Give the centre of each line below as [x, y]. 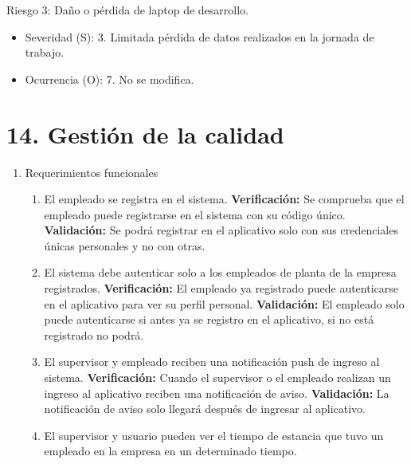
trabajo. [45, 52]
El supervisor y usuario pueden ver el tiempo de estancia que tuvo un [214, 435]
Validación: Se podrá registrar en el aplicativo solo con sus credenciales [221, 230]
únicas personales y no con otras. [125, 245]
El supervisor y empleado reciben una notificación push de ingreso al [212, 362]
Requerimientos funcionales [92, 172]
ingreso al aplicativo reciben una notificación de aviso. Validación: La [217, 393]
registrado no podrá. [94, 334]
